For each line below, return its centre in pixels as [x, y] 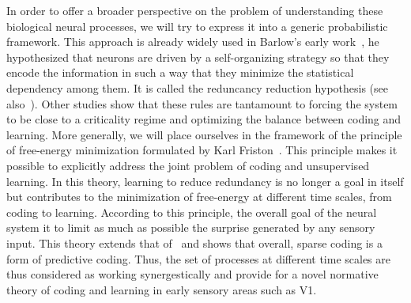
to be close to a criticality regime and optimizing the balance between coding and [204, 119]
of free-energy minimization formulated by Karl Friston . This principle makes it [202, 150]
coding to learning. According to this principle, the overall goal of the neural [192, 212]
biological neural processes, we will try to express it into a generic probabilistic [197, 26]
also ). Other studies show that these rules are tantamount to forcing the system [202, 103]
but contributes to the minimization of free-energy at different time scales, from [199, 197]
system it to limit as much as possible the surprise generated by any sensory [191, 227]
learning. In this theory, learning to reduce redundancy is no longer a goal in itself [205, 181]
